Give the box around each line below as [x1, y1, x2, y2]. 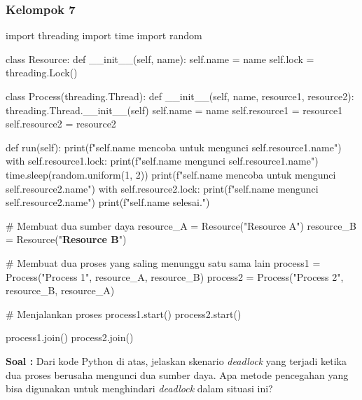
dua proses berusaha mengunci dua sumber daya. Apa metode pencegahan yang [6, 367, 349, 382]
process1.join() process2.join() [6, 330, 134, 345]
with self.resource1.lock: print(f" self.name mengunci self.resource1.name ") [6, 153, 319, 168]
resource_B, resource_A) [6, 283, 115, 298]
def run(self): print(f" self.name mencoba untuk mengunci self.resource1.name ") [6, 139, 342, 154]
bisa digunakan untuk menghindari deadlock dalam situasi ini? [6, 381, 273, 396]
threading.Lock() [6, 65, 78, 80]
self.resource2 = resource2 [6, 116, 116, 131]
